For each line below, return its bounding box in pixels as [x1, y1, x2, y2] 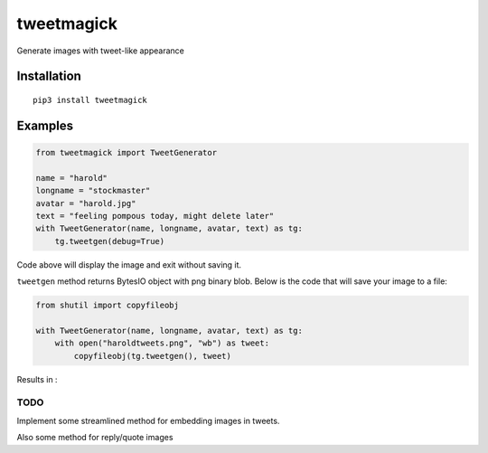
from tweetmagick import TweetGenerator [35, 147, 217, 157]
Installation [16, 69, 81, 84]
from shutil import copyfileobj [35, 300, 180, 311]
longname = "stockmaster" [35, 185, 151, 196]
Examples [16, 118, 74, 133]
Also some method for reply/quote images [16, 432, 174, 443]
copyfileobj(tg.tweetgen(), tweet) [73, 351, 232, 361]
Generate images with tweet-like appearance [16, 45, 184, 56]
